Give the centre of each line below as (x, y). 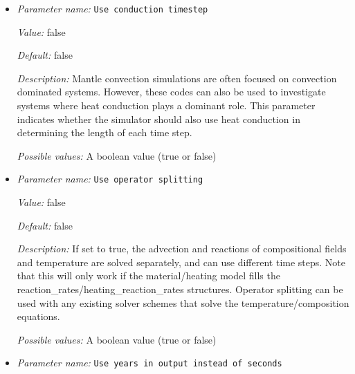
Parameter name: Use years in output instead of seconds (149, 363)
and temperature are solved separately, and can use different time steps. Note (181, 262)
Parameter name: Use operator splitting (110, 179)
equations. (38, 316)
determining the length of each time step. (104, 132)
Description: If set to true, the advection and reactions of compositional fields (182, 249)
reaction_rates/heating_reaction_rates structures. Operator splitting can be (180, 289)
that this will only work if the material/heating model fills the (148, 275)
